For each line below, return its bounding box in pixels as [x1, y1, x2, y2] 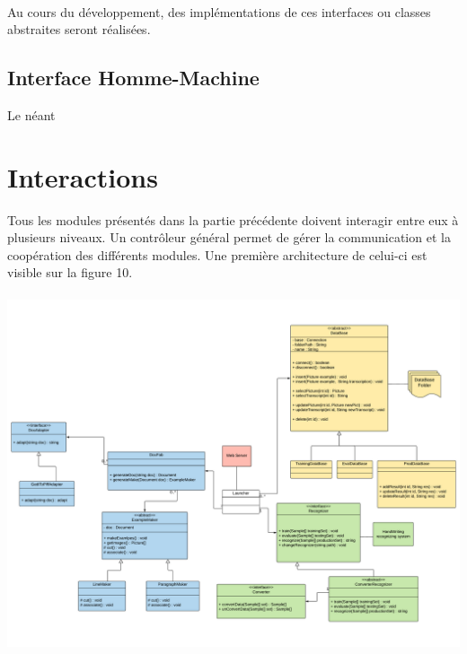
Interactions [7, 158, 158, 195]
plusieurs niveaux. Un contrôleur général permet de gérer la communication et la [7, 228, 451, 247]
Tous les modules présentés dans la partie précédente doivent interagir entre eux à [7, 210, 459, 229]
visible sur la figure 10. [7, 263, 133, 282]
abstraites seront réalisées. [7, 20, 151, 39]
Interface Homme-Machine [7, 64, 260, 92]
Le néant [7, 105, 56, 124]
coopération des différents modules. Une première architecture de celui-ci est [7, 245, 427, 264]
